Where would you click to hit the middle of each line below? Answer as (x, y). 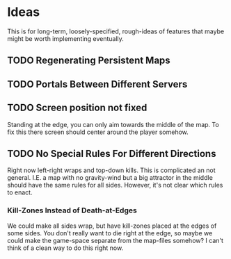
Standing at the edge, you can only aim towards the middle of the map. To (113, 124)
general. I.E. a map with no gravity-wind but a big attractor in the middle (110, 178)
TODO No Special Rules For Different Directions (112, 153)
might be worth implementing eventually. (65, 38)
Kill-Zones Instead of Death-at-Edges (72, 210)
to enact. (20, 192)
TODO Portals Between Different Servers (97, 84)
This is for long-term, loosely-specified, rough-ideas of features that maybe (116, 31)
